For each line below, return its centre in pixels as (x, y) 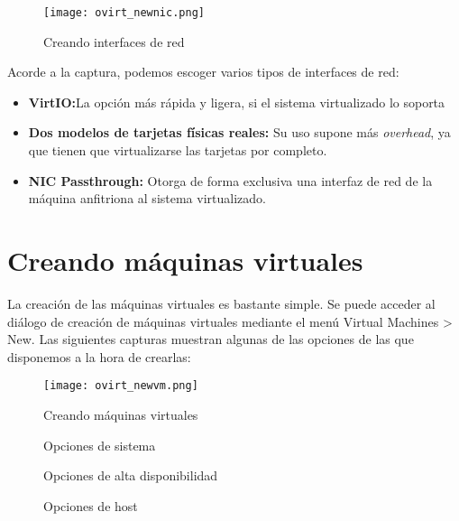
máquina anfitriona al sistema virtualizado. (147, 198)
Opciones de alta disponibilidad (131, 475)
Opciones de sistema (100, 445)
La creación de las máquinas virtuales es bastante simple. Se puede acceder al (221, 303)
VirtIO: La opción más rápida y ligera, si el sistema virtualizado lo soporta (237, 102)
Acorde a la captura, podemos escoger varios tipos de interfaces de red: (203, 72)
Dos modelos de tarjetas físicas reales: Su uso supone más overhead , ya (239, 132)
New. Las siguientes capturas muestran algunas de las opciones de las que (211, 339)
